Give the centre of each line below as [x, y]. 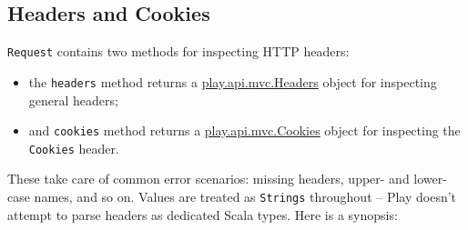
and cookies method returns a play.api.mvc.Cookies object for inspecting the [244, 130]
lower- [430, 179]
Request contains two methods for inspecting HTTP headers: [178, 51]
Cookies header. [74, 148]
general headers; [73, 100]
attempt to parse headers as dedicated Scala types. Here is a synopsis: [203, 214]
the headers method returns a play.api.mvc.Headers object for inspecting [233, 81]
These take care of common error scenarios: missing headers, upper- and [209, 179]
